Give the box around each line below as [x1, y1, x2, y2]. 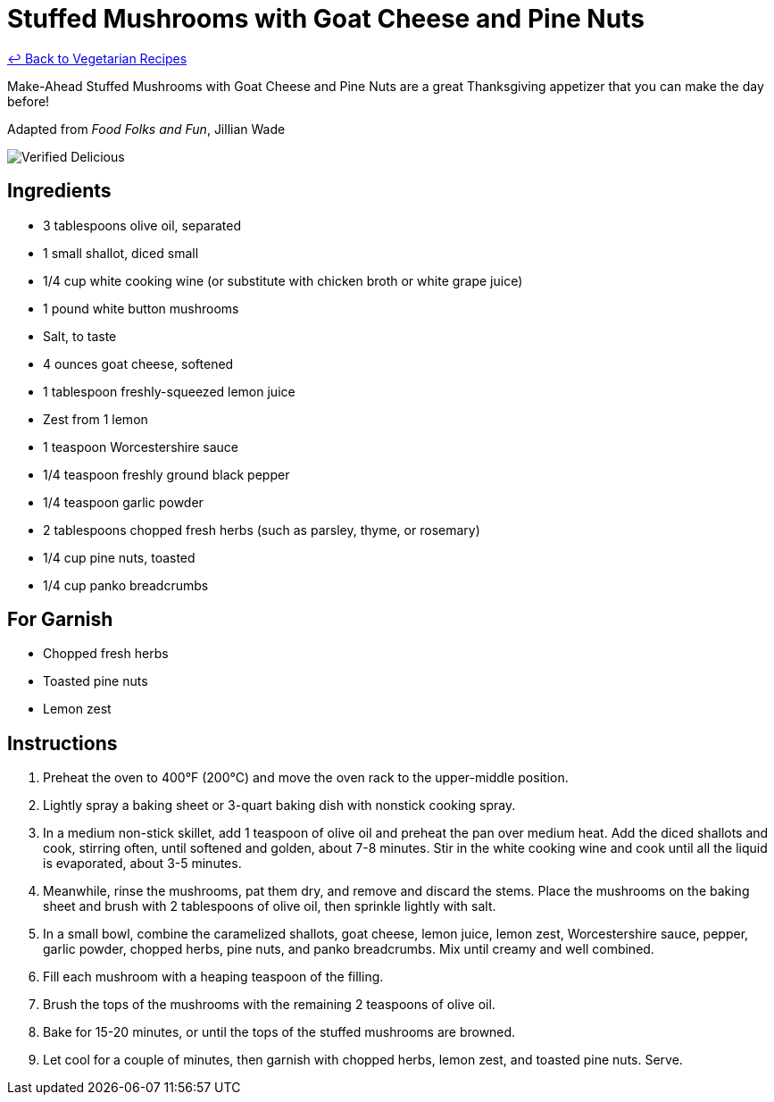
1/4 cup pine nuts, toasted [43, 549, 196, 565]
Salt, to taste [43, 328, 117, 344]
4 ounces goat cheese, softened [43, 355, 234, 372]
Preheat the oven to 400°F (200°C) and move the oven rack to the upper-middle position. [43, 770, 569, 786]
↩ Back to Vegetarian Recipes [7, 50, 187, 66]
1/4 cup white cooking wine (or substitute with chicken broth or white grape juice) [43, 272, 523, 288]
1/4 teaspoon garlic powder [43, 494, 204, 510]
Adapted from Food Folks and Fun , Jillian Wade [7, 121, 286, 137]
